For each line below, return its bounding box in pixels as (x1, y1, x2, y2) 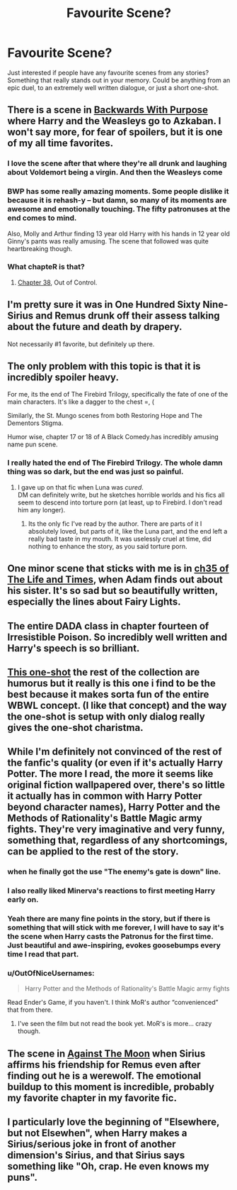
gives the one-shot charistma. (7, 722, 144, 734)
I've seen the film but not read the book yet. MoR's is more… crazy (17, 1020, 212, 1028)
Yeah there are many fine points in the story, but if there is (7, 914, 211, 924)
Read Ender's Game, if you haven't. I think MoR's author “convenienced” (7, 998, 219, 1007)
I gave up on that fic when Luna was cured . (17, 483, 144, 491)
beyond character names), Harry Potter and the (7, 801, 221, 813)
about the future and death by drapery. (7, 321, 183, 333)
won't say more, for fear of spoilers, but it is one (7, 126, 223, 138)
